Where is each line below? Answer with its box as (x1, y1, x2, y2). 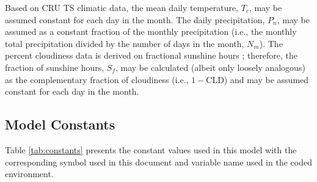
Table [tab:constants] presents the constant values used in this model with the (5, 143, 297, 156)
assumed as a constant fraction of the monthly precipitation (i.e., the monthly (5, 25, 297, 38)
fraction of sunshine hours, (5, 60, 104, 73)
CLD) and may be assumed (206, 73, 309, 86)
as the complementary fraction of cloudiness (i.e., (5, 73, 189, 86)
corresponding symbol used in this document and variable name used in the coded (5, 155, 312, 168)
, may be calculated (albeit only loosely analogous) (115, 60, 305, 73)
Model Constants (5, 115, 115, 134)
